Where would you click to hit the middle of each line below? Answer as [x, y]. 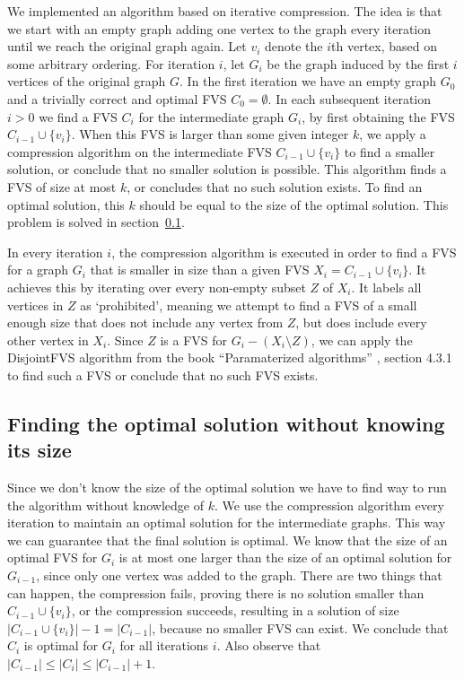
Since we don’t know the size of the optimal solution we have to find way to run [227, 487]
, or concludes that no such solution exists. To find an [275, 186]
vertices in [35, 305]
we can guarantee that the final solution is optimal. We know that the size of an [228, 540]
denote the [294, 46]
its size [39, 450]
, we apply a [393, 134]
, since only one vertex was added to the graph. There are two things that [239, 575]
